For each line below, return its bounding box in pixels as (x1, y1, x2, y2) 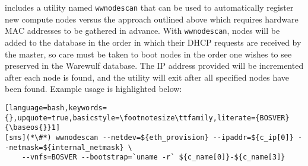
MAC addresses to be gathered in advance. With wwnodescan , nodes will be (5, 24, 280, 37)
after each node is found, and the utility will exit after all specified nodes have (5, 71, 290, 83)
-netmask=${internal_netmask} (5, 143, 124, 152)
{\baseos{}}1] (5, 123, 61, 132)
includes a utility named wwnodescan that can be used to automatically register (5, 1, 294, 13)
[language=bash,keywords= (5, 103, 107, 112)
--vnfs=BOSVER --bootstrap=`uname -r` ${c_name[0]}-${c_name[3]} (21, 153, 285, 162)
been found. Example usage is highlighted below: (5, 82, 182, 95)
